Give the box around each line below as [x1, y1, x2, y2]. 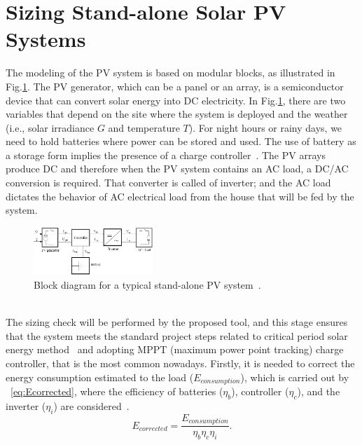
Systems [6, 25, 86, 53]
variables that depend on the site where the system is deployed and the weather [6, 107, 348, 121]
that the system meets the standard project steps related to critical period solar [6, 328, 348, 343]
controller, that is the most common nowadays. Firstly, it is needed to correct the [6, 356, 355, 371]
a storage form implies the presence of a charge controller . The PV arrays [6, 147, 326, 162]
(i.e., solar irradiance [6, 120, 95, 135]
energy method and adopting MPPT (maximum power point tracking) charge [6, 342, 344, 357]
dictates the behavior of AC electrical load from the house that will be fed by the [6, 189, 354, 203]
